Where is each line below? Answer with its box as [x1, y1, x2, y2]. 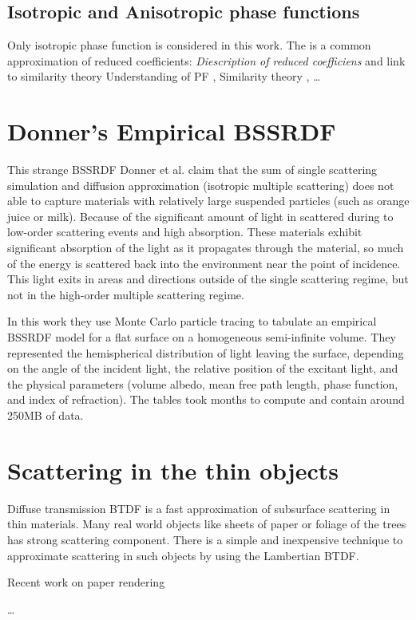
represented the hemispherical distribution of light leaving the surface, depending [7, 344, 404, 361]
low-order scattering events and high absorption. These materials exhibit [7, 223, 363, 240]
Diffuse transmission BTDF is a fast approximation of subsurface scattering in [7, 500, 390, 516]
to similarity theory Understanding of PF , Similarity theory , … [7, 68, 321, 85]
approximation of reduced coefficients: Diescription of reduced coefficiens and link [7, 52, 406, 69]
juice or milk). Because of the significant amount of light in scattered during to [7, 207, 394, 224]
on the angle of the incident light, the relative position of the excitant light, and [7, 360, 398, 377]
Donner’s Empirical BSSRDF [7, 115, 336, 148]
